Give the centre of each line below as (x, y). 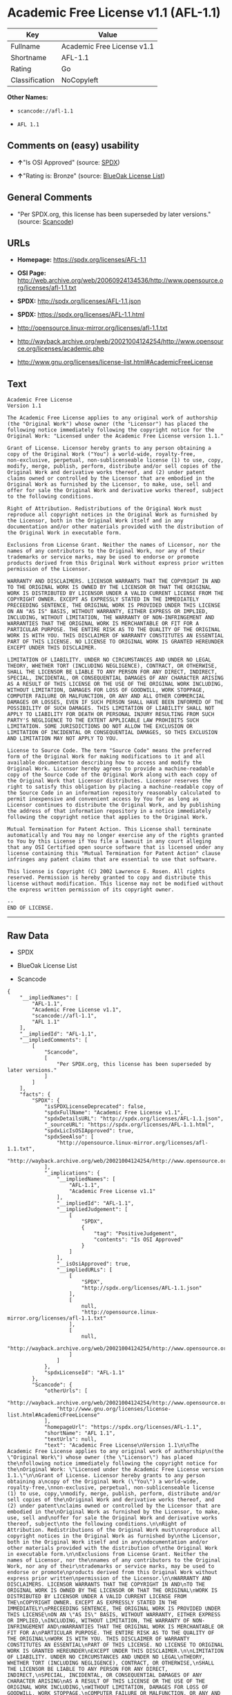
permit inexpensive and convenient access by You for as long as (103, 799)
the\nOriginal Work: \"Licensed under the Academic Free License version (116, 1470)
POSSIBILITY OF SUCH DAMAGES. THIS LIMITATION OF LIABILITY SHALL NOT (111, 709)
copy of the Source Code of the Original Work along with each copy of (112, 775)
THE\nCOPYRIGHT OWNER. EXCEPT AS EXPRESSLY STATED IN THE (92, 1602)
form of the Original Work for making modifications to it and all (106, 757)
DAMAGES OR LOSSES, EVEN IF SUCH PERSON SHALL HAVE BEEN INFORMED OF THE (116, 702)
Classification (33, 79)
